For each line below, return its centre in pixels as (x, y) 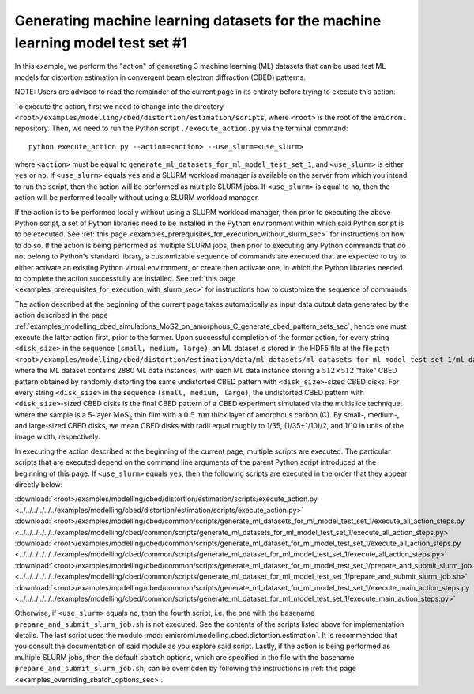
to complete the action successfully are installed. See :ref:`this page (125, 278)
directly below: (39, 485)
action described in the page (61, 315)
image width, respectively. (57, 437)
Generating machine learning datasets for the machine (198, 21)
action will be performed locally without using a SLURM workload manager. (137, 198)
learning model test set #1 (101, 43)
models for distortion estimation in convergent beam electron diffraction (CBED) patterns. (160, 77)
